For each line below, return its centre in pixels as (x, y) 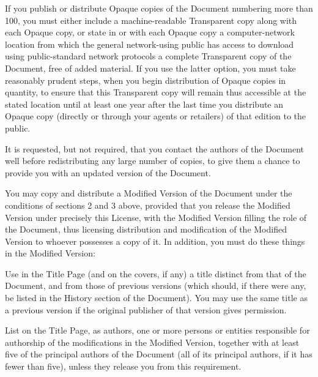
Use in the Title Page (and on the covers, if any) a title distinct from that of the (156, 273)
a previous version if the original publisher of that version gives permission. (146, 309)
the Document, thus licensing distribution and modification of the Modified (146, 229)
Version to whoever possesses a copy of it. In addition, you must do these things (155, 241)
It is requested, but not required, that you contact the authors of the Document (155, 148)
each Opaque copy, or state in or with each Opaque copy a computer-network (150, 32)
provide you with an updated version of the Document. (108, 172)
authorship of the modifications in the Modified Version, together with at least (152, 342)
